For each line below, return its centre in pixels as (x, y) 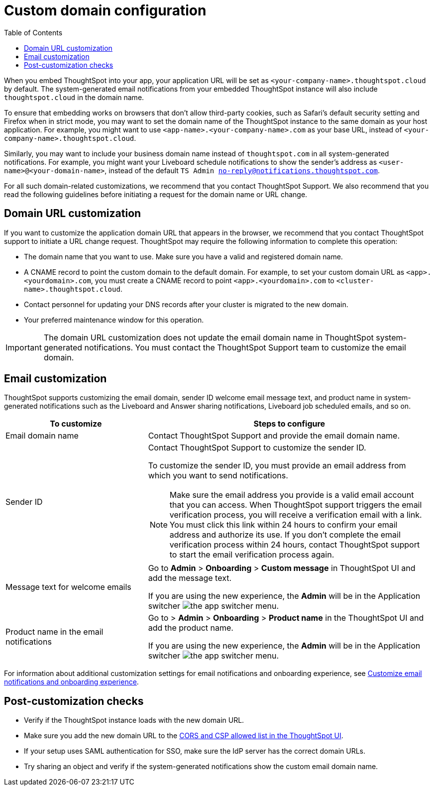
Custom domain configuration (105, 10)
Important (24, 347)
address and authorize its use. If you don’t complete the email (285, 535)
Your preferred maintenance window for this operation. (114, 320)
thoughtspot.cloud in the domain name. (74, 97)
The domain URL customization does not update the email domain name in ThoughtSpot (209, 337)
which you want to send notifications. (218, 476)
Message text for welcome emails (68, 587)
